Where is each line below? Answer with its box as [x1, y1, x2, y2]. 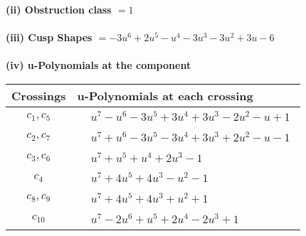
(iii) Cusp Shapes [6, 30, 93, 45]
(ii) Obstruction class [6, 2, 112, 16]
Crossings [11, 87, 66, 104]
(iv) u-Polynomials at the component [6, 58, 191, 73]
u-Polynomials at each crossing [77, 87, 253, 104]
